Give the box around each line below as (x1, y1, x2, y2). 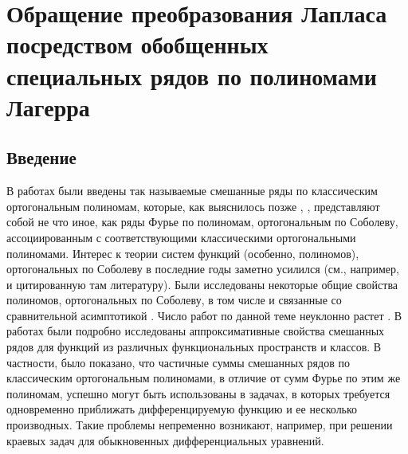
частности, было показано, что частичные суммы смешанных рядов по (6, 354, 350, 370)
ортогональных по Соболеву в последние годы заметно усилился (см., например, (6, 260, 399, 277)
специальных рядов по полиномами (6, 59, 377, 92)
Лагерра (6, 90, 90, 123)
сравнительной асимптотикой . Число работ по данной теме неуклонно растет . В (6, 307, 402, 323)
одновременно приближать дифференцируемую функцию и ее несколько (6, 401, 358, 417)
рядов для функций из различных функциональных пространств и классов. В (6, 339, 382, 355)
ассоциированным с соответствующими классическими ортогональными (6, 229, 356, 245)
